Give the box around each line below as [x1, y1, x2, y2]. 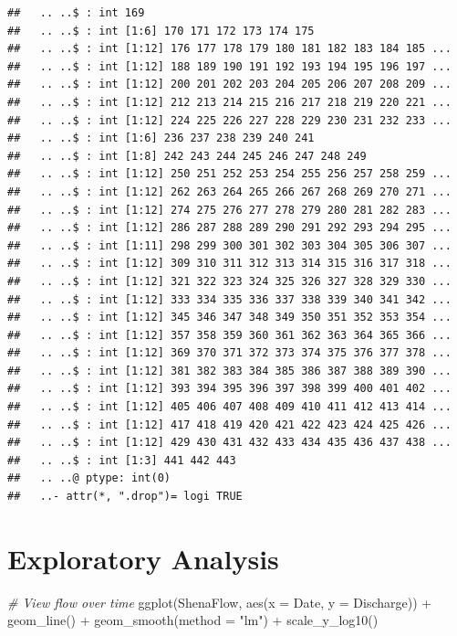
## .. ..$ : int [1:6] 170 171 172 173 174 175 [7, 24, 315, 37]
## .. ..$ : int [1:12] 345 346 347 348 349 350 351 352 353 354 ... [7, 311, 452, 324]
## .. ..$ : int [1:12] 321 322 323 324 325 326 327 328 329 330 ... [7, 274, 452, 288]
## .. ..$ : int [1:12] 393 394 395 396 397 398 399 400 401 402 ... [7, 382, 452, 396]
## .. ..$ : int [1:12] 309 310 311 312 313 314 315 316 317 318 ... [7, 257, 452, 270]
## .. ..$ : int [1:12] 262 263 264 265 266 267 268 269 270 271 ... [7, 185, 452, 198]
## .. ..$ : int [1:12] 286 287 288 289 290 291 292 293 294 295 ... [7, 221, 452, 235]
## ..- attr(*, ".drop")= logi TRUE [7, 490, 243, 503]
